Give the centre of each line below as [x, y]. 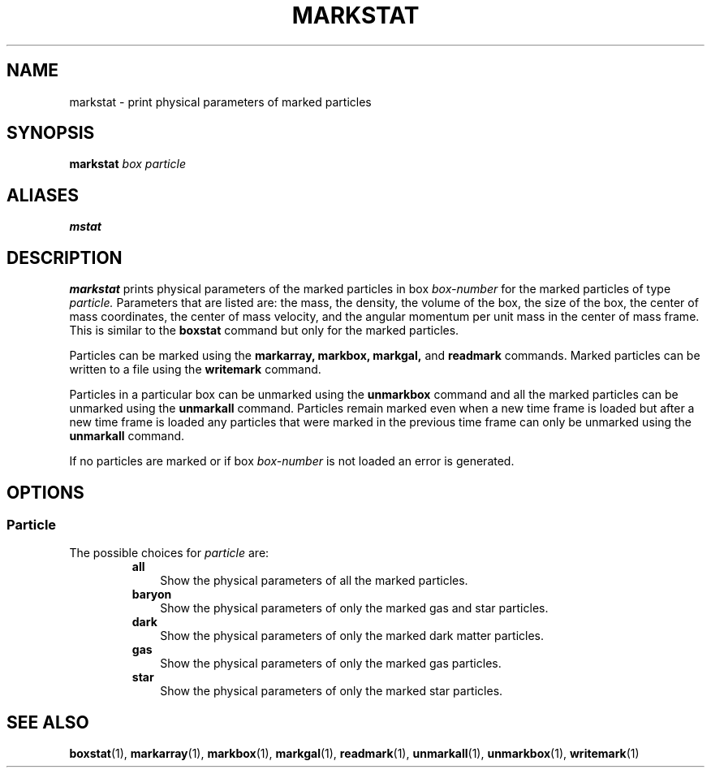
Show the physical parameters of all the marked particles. [314, 581]
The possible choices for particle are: [169, 553]
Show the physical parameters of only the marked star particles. [332, 691]
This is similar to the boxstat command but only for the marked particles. [264, 331]
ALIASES [43, 195]
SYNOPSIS [51, 133]
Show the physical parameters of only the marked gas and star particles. [354, 608]
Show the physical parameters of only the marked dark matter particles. [352, 636]
